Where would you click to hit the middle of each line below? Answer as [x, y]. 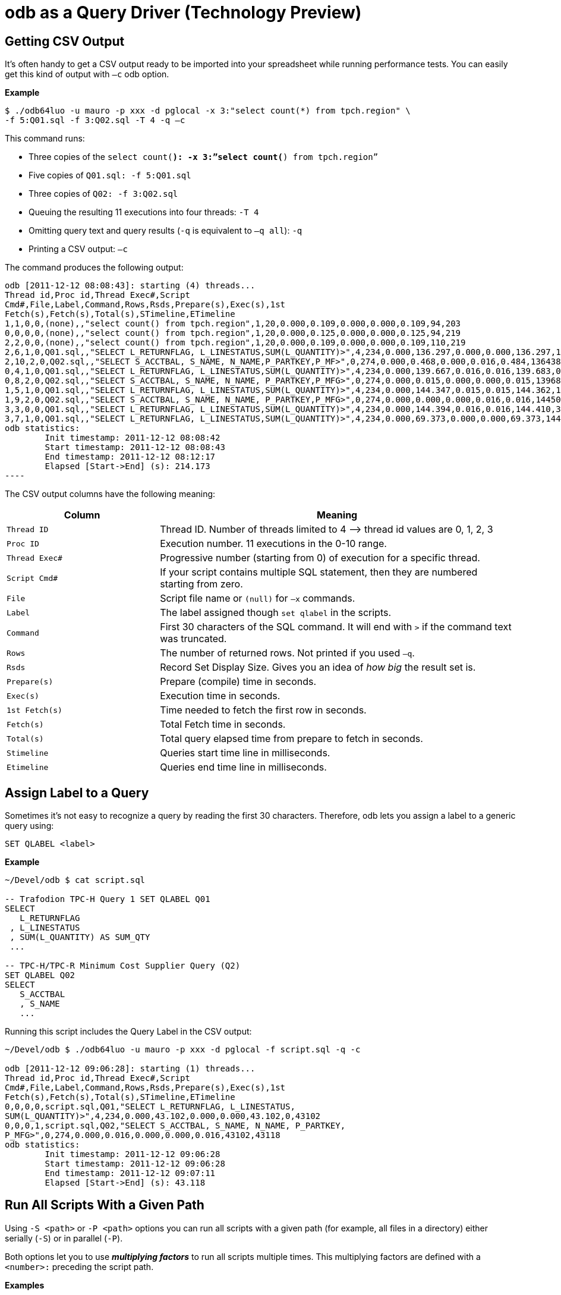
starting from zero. [201, 584]
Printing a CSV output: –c [78, 249]
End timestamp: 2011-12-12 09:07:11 [130, 1173]
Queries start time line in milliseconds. [245, 753]
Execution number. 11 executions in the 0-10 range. [273, 544]
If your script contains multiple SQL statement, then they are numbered [319, 572]
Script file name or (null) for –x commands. [258, 598]
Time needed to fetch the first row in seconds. [263, 710]
